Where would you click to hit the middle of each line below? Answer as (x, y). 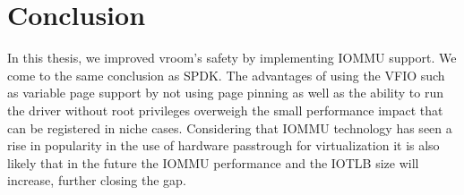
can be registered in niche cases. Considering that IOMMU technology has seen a (230, 127)
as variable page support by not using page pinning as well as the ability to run (226, 93)
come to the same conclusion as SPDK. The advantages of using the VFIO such (226, 75)
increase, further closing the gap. (97, 180)
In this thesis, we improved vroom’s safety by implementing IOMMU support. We (232, 58)
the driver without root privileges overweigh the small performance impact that (225, 110)
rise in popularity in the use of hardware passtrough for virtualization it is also (223, 145)
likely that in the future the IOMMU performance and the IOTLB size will (213, 162)
